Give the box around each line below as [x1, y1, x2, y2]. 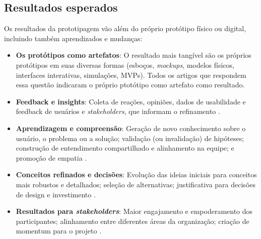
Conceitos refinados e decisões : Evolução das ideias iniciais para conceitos [16, 169, 257, 180]
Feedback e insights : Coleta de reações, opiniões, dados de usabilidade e [16, 96, 246, 106]
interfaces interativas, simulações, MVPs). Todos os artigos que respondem [16, 69, 246, 80]
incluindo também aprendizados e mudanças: [4, 33, 143, 43]
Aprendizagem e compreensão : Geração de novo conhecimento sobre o [16, 123, 246, 133]
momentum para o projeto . [16, 225, 102, 236]
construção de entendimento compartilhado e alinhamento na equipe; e [16, 143, 234, 153]
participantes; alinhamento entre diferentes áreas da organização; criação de [16, 215, 249, 226]
